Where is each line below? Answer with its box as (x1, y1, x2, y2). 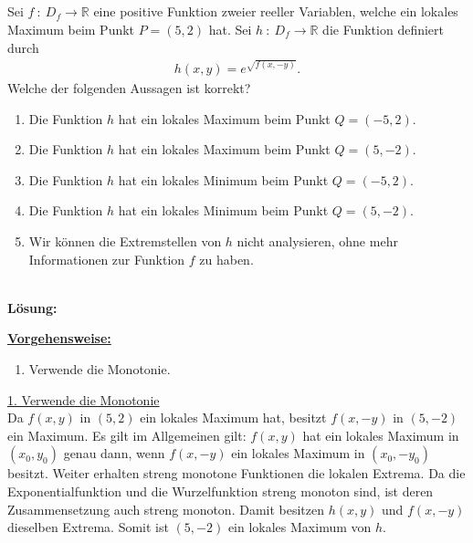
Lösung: (7, 298, 58, 317)
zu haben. (199, 249, 254, 268)
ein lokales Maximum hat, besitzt (140, 408, 327, 427)
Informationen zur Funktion (28, 249, 185, 268)
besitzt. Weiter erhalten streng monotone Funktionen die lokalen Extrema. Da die (7, 464, 466, 483)
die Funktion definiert (322, 19, 445, 38)
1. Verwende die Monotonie (7, 390, 160, 409)
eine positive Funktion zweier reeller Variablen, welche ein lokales (93, 2, 458, 21)
